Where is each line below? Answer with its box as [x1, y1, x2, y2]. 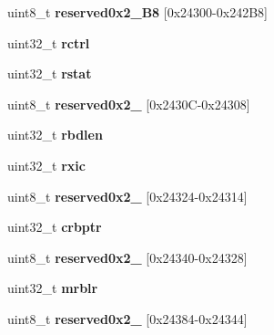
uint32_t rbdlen [7, 125, 103, 144]
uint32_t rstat [7, 64, 92, 83]
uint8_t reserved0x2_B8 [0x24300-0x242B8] [7, 3, 268, 21]
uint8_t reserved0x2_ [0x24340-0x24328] [7, 247, 248, 267]
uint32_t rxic [7, 155, 86, 174]
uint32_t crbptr [7, 217, 102, 236]
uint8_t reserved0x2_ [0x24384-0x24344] [7, 309, 248, 328]
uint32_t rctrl [7, 33, 90, 52]
